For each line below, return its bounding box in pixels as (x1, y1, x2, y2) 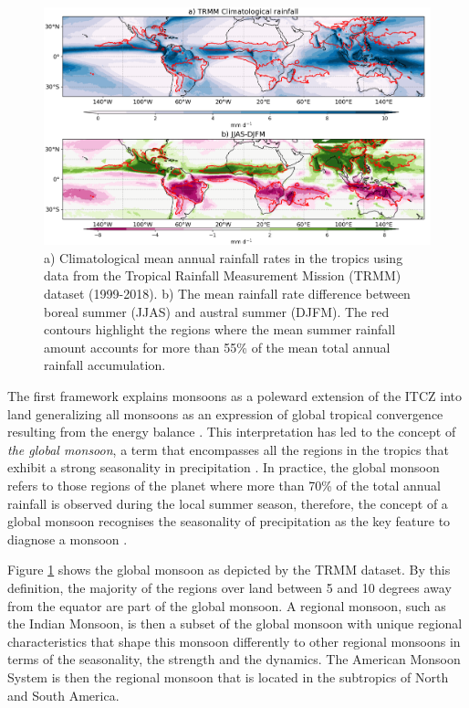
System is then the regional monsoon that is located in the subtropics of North (7, 667, 449, 686)
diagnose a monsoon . (7, 529, 128, 548)
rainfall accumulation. (44, 355, 166, 375)
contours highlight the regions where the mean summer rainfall (44, 320, 396, 339)
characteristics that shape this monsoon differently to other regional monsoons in (7, 631, 461, 650)
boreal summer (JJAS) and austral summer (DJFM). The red (44, 301, 390, 321)
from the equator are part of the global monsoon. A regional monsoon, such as (7, 596, 446, 615)
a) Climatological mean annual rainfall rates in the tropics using (44, 248, 403, 267)
